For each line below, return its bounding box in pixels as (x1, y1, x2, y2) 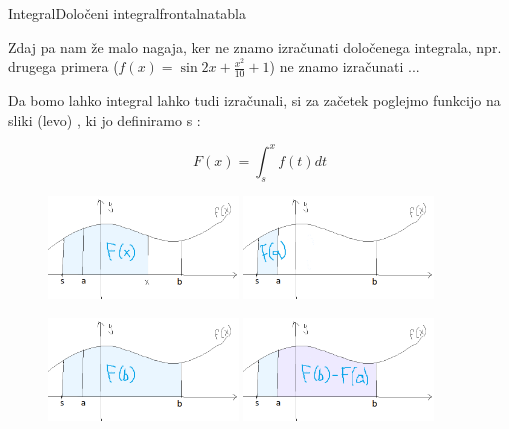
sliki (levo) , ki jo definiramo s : (8, 109, 201, 130)
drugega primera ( (8, 56, 119, 77)
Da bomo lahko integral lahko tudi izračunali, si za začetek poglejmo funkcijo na (8, 90, 501, 111)
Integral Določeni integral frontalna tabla (8, 3, 246, 23)
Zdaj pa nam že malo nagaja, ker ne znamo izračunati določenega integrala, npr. (8, 36, 502, 57)
